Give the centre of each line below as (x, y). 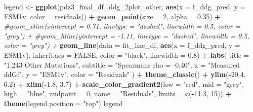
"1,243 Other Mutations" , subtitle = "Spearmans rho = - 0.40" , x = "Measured (122, 64)
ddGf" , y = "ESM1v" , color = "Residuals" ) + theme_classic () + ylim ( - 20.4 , (125, 74)
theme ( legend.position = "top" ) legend (63, 103)
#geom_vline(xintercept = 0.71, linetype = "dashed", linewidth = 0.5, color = (122, 26)
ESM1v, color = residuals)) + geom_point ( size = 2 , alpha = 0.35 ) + (112, 16)
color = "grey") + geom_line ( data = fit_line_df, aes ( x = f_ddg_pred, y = (122, 45)
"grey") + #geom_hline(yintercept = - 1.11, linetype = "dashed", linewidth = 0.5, (127, 35)
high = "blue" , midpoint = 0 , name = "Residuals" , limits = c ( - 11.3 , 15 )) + (118, 93)
